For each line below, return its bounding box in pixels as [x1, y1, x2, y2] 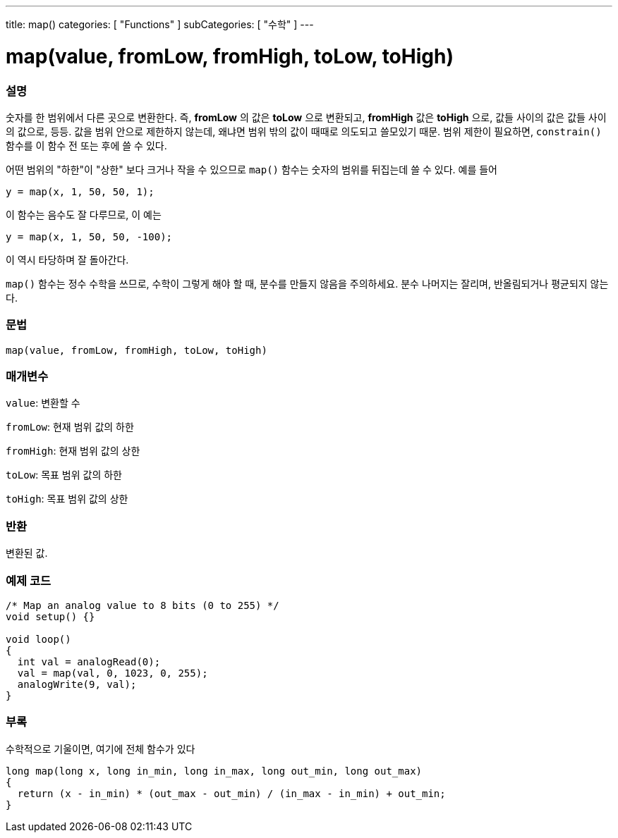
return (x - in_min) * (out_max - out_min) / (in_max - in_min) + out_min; [17, 787, 446, 799]
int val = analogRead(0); [17, 655, 161, 667]
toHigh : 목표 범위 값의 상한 [6, 493, 128, 505]
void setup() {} [6, 610, 95, 622]
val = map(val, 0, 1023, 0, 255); [17, 667, 208, 679]
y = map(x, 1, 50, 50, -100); [6, 230, 173, 242]
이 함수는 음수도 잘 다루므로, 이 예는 [6, 208, 162, 221]
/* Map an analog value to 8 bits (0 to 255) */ [6, 599, 279, 611]
